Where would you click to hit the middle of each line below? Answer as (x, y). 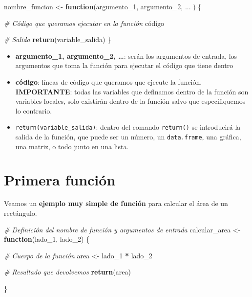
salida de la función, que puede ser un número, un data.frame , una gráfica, (128, 137)
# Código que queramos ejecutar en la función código (84, 23)
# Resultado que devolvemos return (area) (67, 272)
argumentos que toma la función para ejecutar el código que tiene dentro (124, 65)
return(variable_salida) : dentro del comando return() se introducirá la (128, 127)
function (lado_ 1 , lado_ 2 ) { (47, 239)
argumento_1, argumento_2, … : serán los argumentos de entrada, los (126, 56)
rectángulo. (21, 213)
